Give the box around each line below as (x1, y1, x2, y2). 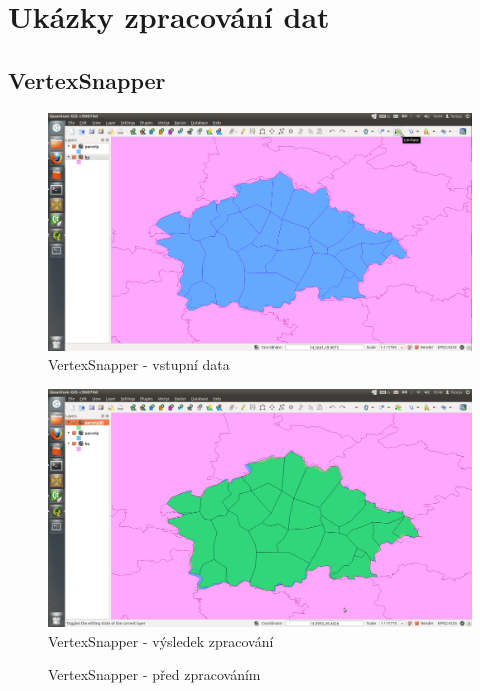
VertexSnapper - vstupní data (48, 354, 230, 375)
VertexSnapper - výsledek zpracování (48, 630, 274, 651)
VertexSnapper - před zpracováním (48, 664, 261, 685)
